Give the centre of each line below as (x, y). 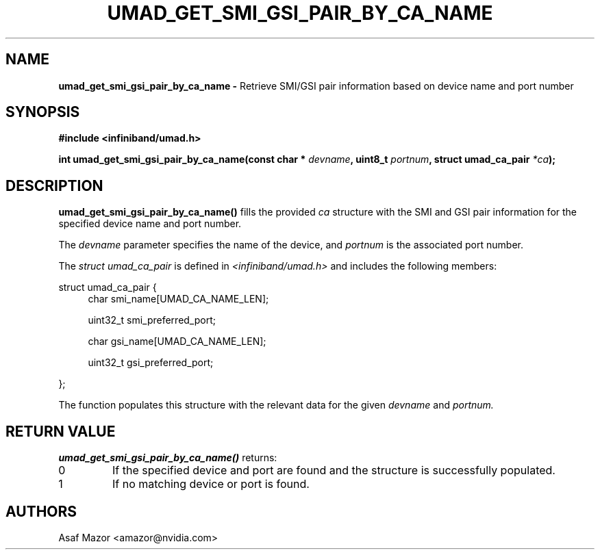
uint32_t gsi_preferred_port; (151, 363)
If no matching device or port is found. (211, 484)
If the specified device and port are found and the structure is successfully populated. (334, 470)
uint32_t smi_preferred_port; (152, 320)
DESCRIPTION (54, 185)
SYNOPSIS (43, 112)
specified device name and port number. (150, 224)
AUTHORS (41, 511)
